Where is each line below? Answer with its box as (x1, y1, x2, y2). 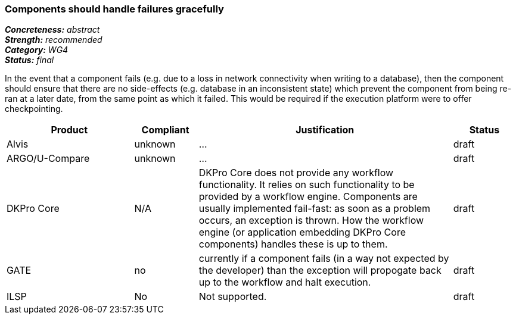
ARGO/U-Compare (7, 152, 90, 165)
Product (51, 124, 88, 136)
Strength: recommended (5, 35, 102, 45)
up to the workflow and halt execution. (198, 276, 371, 289)
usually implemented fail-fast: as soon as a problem (198, 202, 431, 215)
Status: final (5, 55, 54, 65)
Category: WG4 (5, 45, 69, 55)
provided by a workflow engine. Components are (198, 190, 418, 203)
